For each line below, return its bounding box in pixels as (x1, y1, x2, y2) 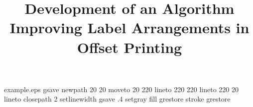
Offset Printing (77, 37, 182, 57)
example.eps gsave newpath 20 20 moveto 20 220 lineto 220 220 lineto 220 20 (4, 84, 239, 94)
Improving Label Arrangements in (9, 17, 250, 38)
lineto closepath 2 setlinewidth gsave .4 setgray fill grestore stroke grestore (4, 94, 231, 104)
